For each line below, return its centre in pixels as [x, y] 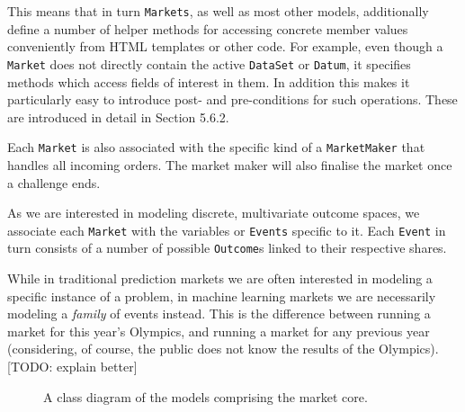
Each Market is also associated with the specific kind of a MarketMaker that [216, 147]
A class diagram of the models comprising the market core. [206, 396]
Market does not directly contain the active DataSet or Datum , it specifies [209, 63]
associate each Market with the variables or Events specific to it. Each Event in [227, 230]
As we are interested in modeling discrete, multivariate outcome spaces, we [214, 213]
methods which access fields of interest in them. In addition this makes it [209, 81]
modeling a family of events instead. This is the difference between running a [219, 313]
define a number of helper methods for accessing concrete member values [208, 28]
